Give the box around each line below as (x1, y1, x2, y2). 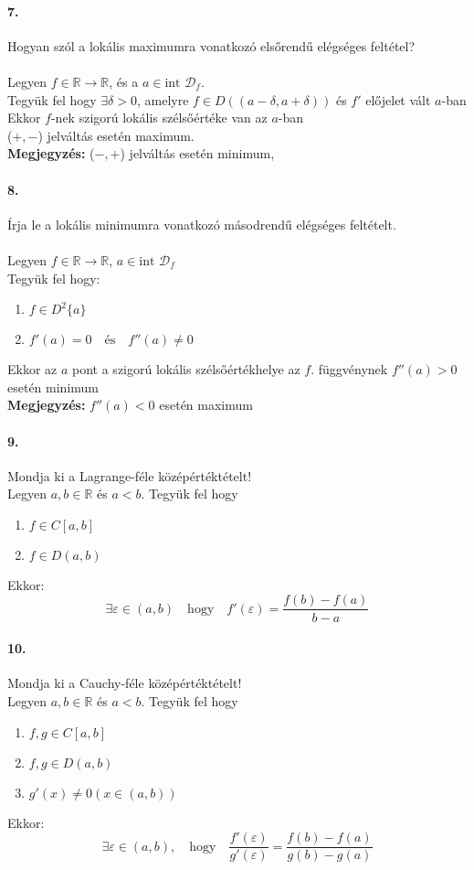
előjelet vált (365, 90, 431, 109)
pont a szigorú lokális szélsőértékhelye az (72, 360, 300, 379)
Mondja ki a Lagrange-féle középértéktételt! (7, 466, 252, 485)
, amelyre (136, 90, 189, 109)
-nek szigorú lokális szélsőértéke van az (50, 108, 268, 127)
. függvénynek (311, 360, 388, 379)
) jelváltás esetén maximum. (37, 125, 195, 145)
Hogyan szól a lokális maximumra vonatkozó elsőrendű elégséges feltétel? (7, 36, 416, 55)
